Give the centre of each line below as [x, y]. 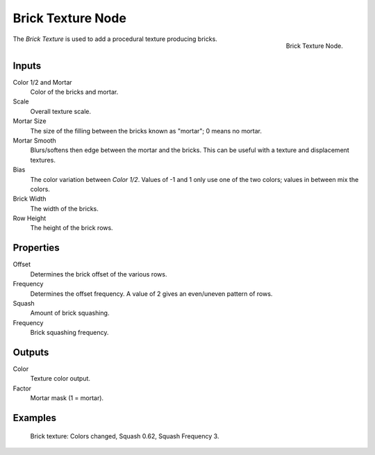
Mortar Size [30, 121]
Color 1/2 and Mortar [42, 82]
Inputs [27, 66]
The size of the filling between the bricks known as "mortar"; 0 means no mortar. [146, 131]
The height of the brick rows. [72, 228]
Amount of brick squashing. [70, 313]
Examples [35, 418]
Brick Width [30, 199]
